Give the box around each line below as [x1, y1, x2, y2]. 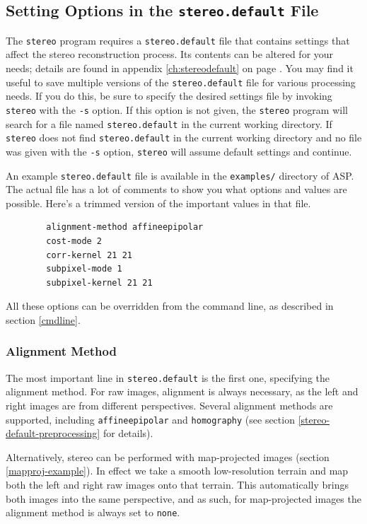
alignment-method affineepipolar [46, 222, 204, 233]
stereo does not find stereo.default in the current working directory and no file [6, 130, 362, 145]
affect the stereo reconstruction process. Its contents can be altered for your [6, 47, 334, 62]
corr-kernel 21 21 [46, 250, 132, 260]
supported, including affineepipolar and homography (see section [6, 412, 295, 426]
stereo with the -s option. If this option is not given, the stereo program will [6, 102, 348, 117]
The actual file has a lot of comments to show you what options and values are [6, 182, 347, 197]
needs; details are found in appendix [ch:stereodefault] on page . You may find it [6, 61, 354, 76]
